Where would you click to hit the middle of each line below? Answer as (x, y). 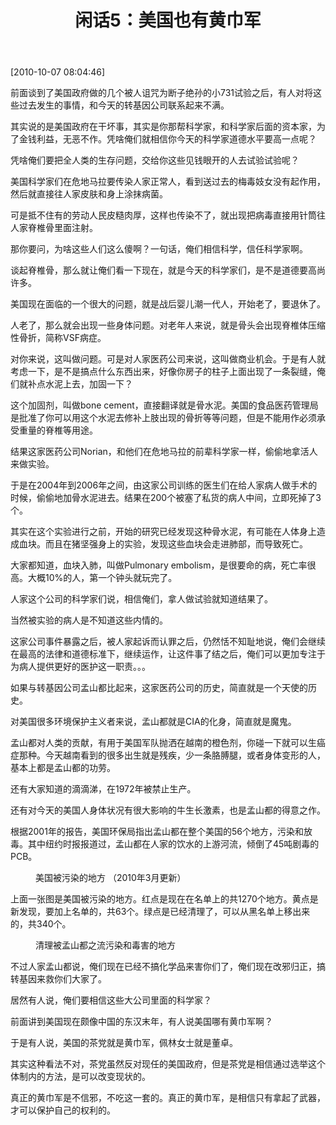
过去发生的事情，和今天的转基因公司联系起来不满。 (124, 105)
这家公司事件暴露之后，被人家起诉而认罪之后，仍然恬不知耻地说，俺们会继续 (168, 642)
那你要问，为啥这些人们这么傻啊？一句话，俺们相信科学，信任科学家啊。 (159, 249)
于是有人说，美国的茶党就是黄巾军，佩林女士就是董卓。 (124, 1043)
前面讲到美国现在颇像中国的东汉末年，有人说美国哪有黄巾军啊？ (141, 1022)
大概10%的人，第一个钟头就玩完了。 (102, 578)
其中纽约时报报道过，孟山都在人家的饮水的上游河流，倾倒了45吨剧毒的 (173, 844)
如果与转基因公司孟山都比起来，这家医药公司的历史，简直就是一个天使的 (159, 688)
